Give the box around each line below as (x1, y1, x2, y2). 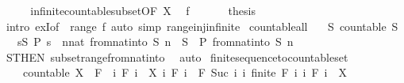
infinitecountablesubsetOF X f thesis (30, 2, 256, 18)
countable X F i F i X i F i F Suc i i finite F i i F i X (22, 64, 348, 81)
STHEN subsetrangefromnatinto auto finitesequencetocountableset (6, 48, 348, 65)
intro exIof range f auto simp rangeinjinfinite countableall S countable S (6, 17, 398, 34)
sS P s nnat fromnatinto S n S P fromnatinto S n (17, 33, 294, 50)
